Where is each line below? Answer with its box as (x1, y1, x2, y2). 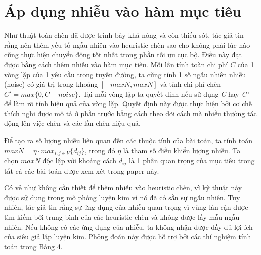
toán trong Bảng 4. (4, 241, 63, 251)
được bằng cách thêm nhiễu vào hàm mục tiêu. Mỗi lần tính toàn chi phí (4, 59, 228, 69)
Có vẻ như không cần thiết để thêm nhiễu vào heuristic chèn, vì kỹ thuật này (4, 182, 242, 193)
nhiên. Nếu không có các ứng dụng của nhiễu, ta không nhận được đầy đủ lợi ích (4, 221, 253, 232)
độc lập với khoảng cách (42, 155, 117, 166)
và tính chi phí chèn (160, 79, 221, 89)
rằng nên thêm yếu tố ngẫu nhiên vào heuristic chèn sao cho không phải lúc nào (4, 39, 250, 50)
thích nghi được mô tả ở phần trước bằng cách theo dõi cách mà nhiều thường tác (4, 108, 257, 118)
